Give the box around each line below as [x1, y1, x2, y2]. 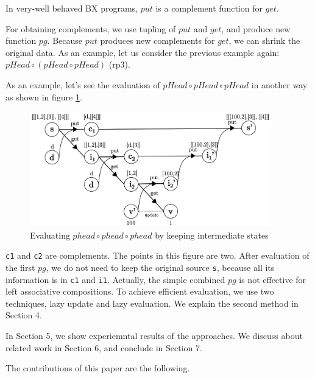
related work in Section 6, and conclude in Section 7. [5, 341, 202, 354]
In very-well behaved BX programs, [5, 2, 138, 14]
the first [5, 261, 35, 273]
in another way [251, 78, 308, 91]
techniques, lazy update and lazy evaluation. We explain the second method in [5, 296, 299, 309]
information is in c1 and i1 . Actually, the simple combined [5, 273, 225, 285]
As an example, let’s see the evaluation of [5, 78, 160, 91]
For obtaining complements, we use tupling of [5, 22, 176, 35]
